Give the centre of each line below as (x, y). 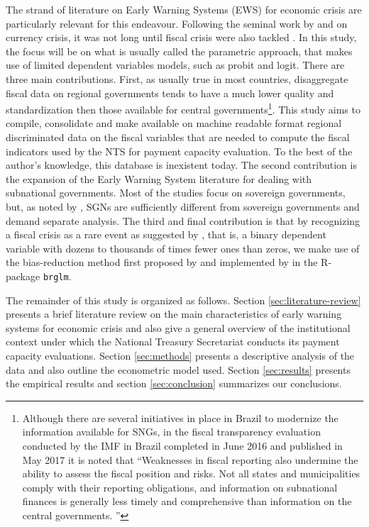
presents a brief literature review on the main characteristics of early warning (174, 314)
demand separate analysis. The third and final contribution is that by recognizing (183, 220)
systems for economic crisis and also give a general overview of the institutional (178, 327)
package (23, 276)
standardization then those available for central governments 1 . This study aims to (183, 108)
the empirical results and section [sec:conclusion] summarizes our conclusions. (174, 383)
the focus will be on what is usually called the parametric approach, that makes (179, 51)
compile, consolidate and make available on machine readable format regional (174, 123)
